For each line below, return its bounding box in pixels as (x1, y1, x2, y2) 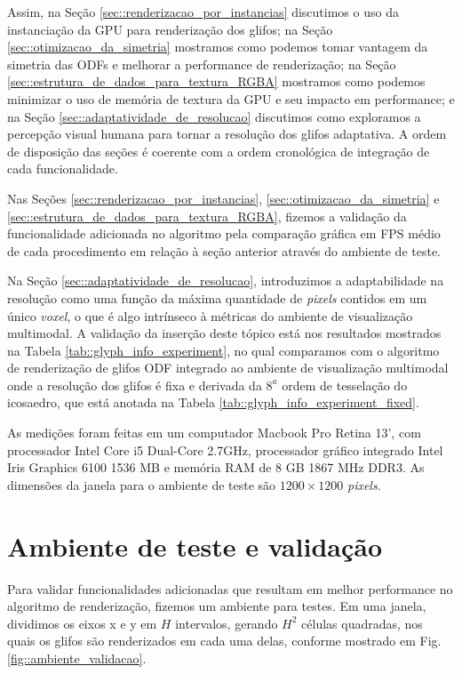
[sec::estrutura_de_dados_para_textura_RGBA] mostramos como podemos (7, 72, 426, 91)
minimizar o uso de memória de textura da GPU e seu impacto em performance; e (7, 89, 455, 108)
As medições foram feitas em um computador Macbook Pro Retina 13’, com (7, 423, 421, 442)
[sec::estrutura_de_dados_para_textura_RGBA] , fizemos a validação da (7, 206, 407, 225)
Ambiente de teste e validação (7, 527, 382, 564)
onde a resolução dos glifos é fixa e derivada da (7, 375, 262, 394)
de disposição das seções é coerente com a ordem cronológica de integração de (7, 141, 430, 160)
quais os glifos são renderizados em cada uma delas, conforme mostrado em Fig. (7, 631, 442, 650)
